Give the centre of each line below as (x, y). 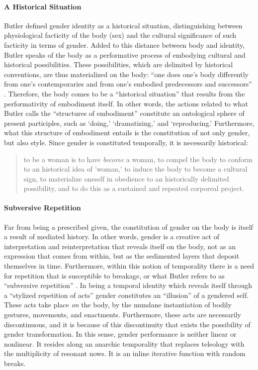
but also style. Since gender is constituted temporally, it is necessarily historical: (126, 142)
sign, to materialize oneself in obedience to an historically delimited (126, 178)
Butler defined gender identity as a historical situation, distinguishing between (123, 25)
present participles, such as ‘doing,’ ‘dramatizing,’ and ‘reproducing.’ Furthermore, (129, 123)
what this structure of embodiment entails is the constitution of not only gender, (127, 133)
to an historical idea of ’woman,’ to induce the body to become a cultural (135, 169)
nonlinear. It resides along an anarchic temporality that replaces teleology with (124, 343)
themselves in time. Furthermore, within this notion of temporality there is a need (129, 266)
